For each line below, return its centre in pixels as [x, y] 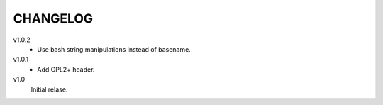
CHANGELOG [53, 18]
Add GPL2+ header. [66, 69]
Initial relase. [49, 89]
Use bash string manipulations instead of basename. [114, 49]
